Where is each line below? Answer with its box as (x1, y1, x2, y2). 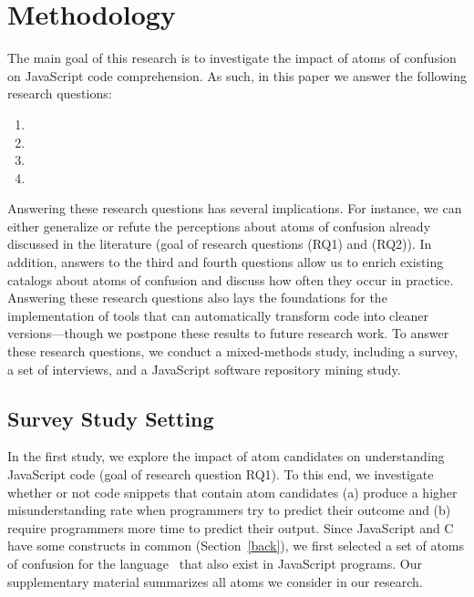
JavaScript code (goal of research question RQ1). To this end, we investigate (7, 465, 434, 484)
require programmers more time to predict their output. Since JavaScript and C (7, 518, 454, 537)
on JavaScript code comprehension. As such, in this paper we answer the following (7, 66, 467, 85)
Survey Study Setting (7, 404, 214, 432)
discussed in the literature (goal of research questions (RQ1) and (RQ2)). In (7, 234, 432, 253)
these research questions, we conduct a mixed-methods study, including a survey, (7, 342, 459, 361)
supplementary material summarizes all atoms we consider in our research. (7, 571, 423, 591)
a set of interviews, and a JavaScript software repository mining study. (7, 359, 401, 378)
